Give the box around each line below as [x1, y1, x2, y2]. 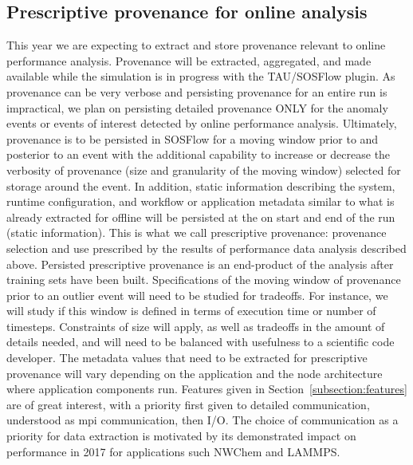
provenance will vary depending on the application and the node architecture [6, 365, 383, 381]
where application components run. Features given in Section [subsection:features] [6, 380, 407, 397]
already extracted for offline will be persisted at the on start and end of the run [6, 208, 395, 225]
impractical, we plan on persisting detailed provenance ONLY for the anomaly [6, 99, 388, 116]
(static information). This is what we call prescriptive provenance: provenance [6, 224, 387, 241]
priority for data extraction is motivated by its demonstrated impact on [6, 428, 356, 444]
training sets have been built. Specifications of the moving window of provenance [6, 271, 401, 288]
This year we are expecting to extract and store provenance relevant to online [6, 37, 386, 53]
